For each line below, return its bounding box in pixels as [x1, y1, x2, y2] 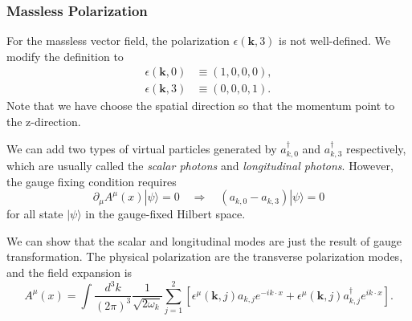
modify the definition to [6, 47, 124, 64]
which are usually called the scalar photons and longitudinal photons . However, [6, 157, 394, 174]
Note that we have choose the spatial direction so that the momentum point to [6, 97, 395, 114]
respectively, [346, 140, 406, 156]
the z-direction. [6, 113, 81, 130]
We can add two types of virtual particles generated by [6, 140, 277, 156]
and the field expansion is [6, 264, 133, 281]
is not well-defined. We [279, 32, 391, 49]
